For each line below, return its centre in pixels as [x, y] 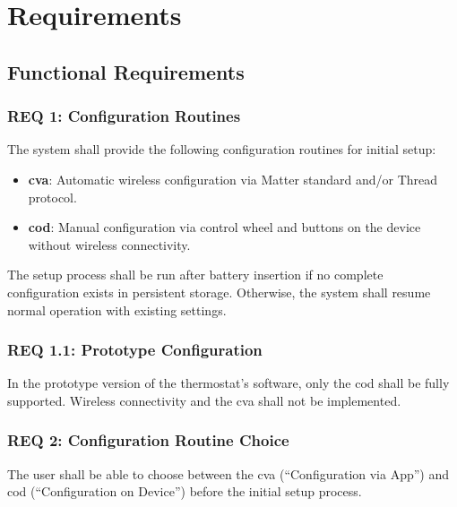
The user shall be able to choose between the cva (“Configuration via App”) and [228, 473]
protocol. [52, 197]
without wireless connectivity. [109, 244]
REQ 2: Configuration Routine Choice [148, 440]
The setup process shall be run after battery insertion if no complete [195, 275]
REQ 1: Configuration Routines [124, 116]
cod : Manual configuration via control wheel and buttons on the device [224, 227]
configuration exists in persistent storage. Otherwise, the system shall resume [219, 292]
